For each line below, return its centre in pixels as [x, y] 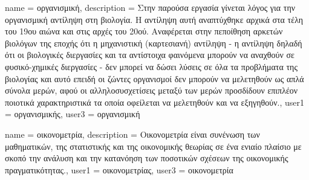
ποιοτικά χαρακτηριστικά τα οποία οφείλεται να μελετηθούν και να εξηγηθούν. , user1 [154, 102]
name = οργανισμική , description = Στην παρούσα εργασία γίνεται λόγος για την [150, 7]
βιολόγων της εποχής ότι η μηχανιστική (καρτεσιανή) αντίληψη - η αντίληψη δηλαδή [154, 43]
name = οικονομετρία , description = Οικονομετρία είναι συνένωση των [132, 134]
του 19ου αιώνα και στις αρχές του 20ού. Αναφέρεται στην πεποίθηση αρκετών [144, 31]
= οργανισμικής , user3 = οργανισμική [73, 114]
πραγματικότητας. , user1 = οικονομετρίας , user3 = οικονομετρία [119, 169]
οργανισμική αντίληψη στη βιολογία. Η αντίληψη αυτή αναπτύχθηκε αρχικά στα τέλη [154, 19]
